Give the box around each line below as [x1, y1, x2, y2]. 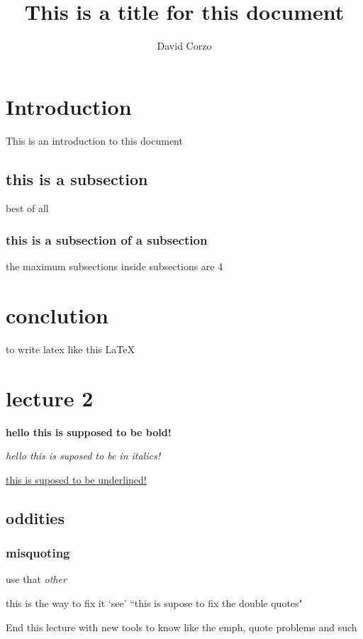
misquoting [6, 544, 70, 562]
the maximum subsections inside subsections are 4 [6, 259, 223, 274]
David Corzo [157, 38, 212, 53]
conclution [6, 301, 108, 330]
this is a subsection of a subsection [6, 230, 208, 248]
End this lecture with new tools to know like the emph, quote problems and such [6, 619, 357, 634]
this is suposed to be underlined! [6, 472, 147, 487]
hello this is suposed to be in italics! [6, 448, 160, 463]
